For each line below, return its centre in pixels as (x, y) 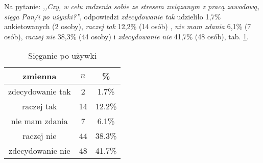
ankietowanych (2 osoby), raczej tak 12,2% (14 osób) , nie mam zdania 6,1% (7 (128, 26)
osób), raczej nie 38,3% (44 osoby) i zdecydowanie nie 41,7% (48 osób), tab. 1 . (126, 36)
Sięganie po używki (63, 56)
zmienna (40, 76)
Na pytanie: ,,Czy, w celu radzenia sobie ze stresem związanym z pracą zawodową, (132, 6)
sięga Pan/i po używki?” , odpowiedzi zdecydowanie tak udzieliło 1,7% (113, 16)
